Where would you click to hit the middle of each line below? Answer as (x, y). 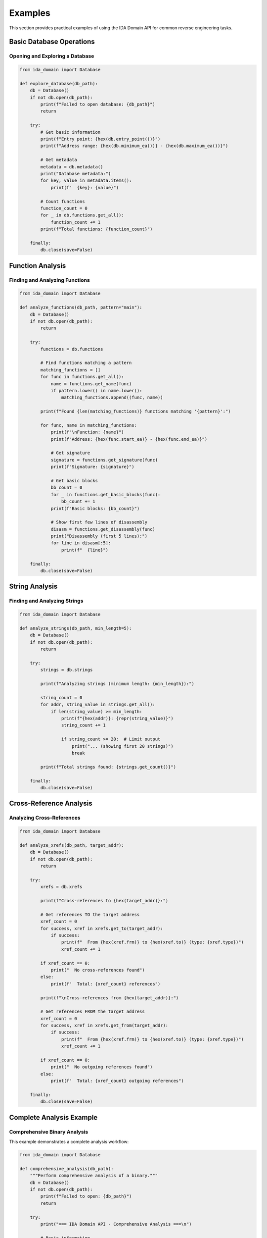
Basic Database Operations (52, 42)
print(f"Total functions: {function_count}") (96, 229)
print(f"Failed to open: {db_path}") (86, 1196)
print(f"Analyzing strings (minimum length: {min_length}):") (117, 684)
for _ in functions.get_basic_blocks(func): (106, 494)
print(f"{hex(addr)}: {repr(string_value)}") (117, 719)
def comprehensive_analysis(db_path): (67, 1168)
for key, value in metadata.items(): (86, 181)
